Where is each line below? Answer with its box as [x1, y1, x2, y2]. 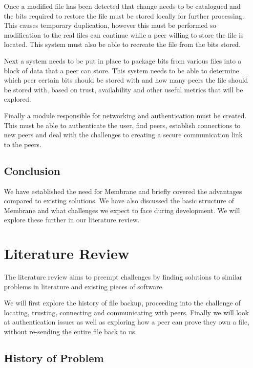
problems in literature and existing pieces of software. [4, 281, 164, 291]
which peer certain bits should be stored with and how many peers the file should [4, 75, 248, 85]
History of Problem [4, 350, 104, 365]
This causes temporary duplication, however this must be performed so [4, 20, 216, 30]
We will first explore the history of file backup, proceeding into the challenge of [4, 298, 241, 308]
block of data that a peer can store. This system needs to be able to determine [4, 65, 239, 75]
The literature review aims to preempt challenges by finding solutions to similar [4, 272, 243, 282]
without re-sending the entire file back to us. [4, 326, 137, 336]
